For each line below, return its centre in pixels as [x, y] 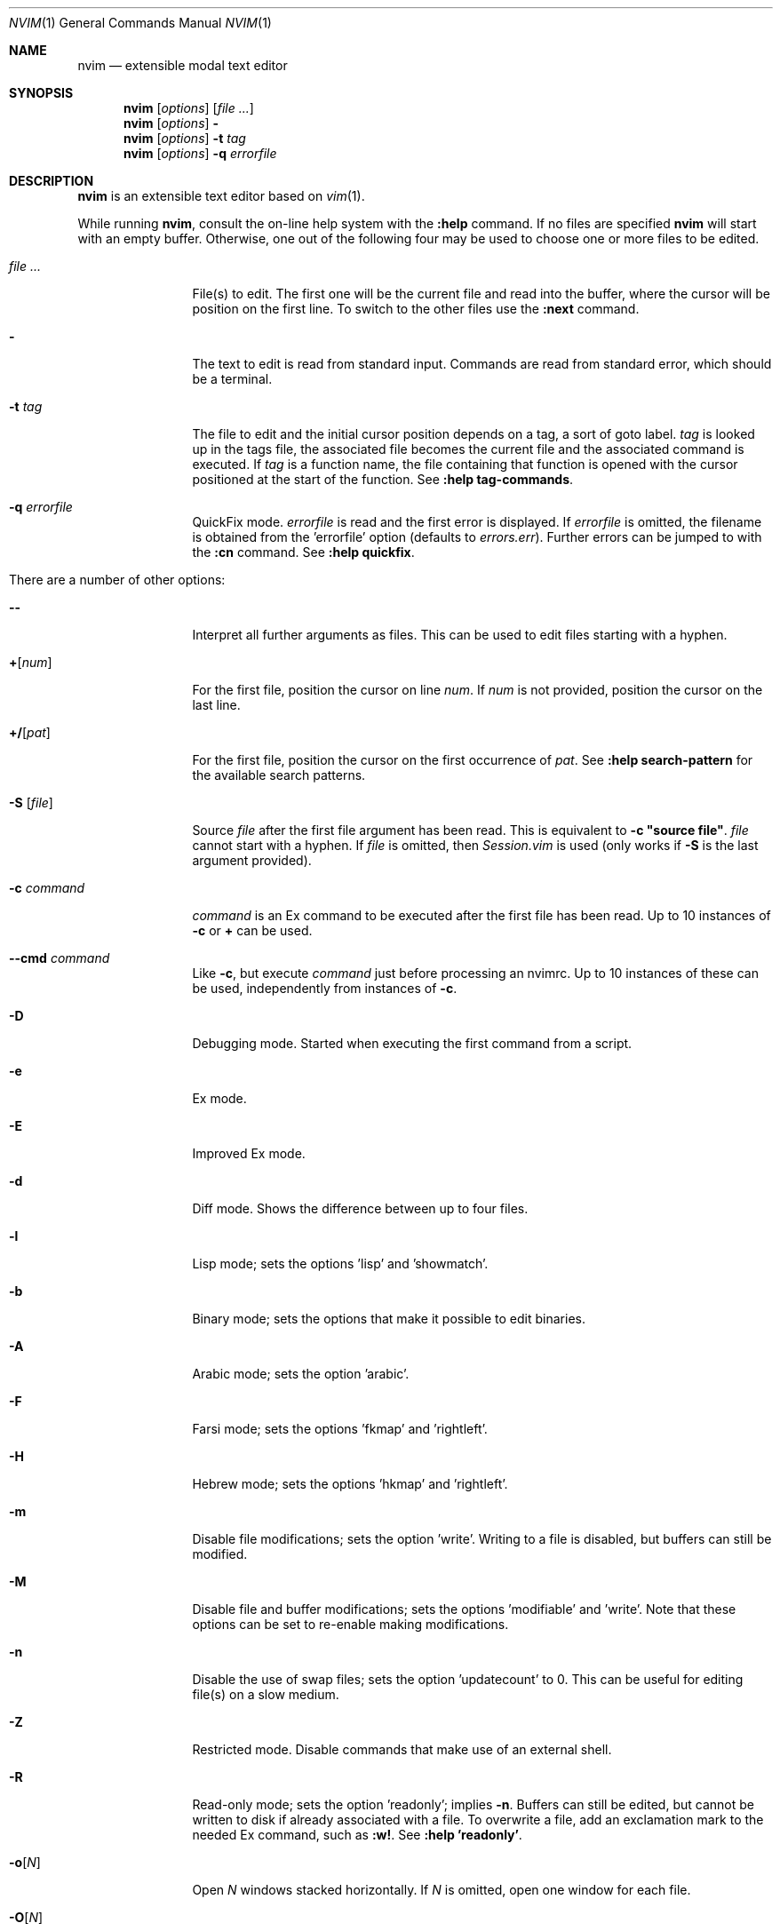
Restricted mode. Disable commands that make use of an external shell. [402, 1749]
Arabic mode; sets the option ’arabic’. [301, 1374]
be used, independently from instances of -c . [325, 988]
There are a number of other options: [117, 580]
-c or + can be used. [252, 930]
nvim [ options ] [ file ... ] [189, 108]
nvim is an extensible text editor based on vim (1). [221, 196]
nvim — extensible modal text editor [183, 65]
